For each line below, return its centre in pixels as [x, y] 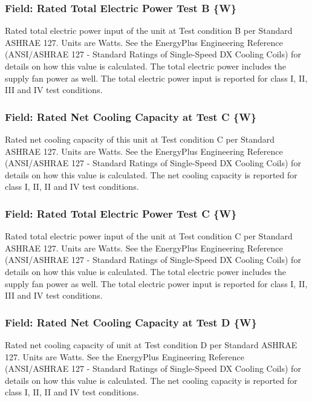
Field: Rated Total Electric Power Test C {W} [121, 213]
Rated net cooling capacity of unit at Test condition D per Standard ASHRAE [151, 344]
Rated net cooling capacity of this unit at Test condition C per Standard [140, 139]
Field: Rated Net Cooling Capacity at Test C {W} [131, 116]
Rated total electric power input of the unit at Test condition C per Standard [149, 236]
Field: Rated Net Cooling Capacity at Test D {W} [131, 322]
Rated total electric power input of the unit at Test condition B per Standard [149, 31]
